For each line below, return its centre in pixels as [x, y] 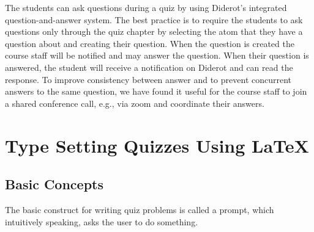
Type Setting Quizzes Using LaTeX [157, 145]
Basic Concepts [54, 184]
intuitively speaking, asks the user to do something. [102, 221]
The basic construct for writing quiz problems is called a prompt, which [140, 209]
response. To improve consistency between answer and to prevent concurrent [148, 79]
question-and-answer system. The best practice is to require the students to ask [154, 19]
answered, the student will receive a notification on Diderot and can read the [149, 67]
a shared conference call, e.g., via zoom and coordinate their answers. [135, 103]
